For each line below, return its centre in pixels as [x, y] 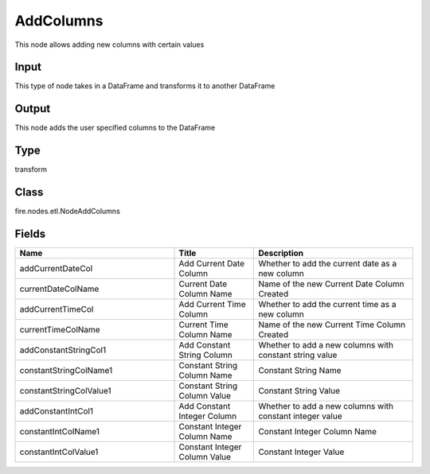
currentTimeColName [60, 330]
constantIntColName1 [59, 432]
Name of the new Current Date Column [331, 284]
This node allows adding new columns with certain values [109, 45]
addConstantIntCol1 [57, 411]
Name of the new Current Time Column [332, 324]
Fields [30, 233]
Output [33, 109]
